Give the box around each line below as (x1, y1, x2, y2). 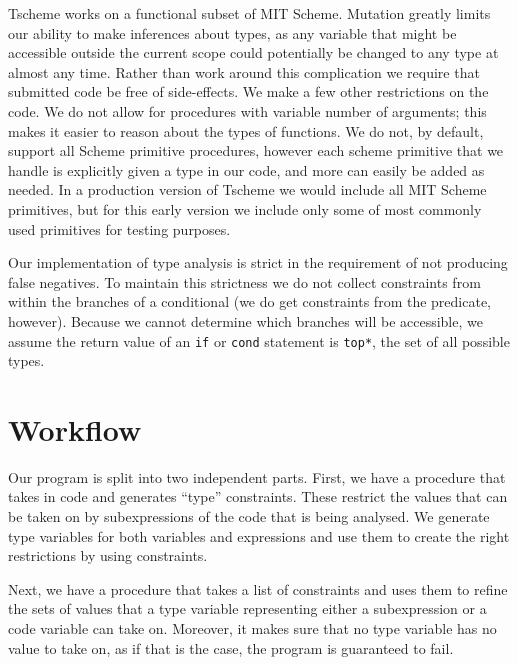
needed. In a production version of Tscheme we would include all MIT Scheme (8, 179, 487, 200)
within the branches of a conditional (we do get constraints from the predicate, (8, 291, 491, 312)
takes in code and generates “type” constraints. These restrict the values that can (8, 486, 508, 507)
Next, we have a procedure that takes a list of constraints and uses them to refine (8, 578, 508, 599)
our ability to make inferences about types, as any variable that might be (8, 22, 457, 43)
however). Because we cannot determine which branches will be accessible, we (8, 310, 483, 331)
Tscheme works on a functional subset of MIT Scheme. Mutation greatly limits (8, 3, 491, 23)
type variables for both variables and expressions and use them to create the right (8, 525, 510, 546)
